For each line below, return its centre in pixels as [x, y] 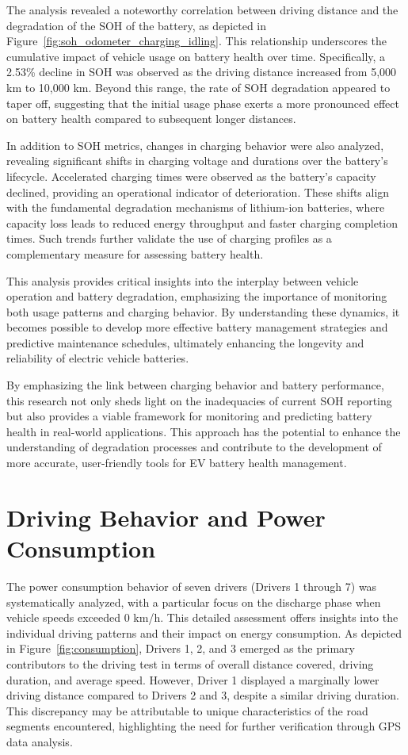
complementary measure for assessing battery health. [135, 253]
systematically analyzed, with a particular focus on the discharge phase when [194, 602]
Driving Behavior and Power [166, 517]
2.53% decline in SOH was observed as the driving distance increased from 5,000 [202, 72]
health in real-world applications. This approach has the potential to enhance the [204, 431]
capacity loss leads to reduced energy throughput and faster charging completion [202, 222]
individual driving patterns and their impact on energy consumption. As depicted [204, 632]
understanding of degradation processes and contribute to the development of [194, 447]
